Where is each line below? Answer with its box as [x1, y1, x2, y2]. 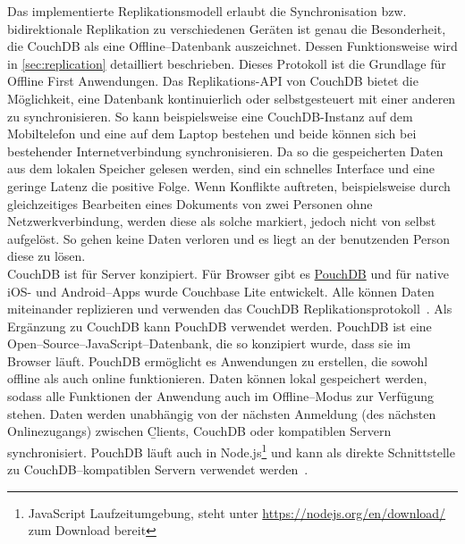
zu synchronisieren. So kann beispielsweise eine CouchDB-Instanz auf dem [7, 106, 413, 125]
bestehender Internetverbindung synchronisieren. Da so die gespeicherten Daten [7, 141, 444, 160]
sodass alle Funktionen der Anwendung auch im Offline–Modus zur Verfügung [7, 387, 435, 406]
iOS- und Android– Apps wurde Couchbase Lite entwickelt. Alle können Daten [7, 281, 435, 300]
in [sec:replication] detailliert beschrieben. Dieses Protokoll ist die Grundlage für [7, 54, 446, 72]
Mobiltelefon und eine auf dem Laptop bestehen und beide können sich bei [7, 124, 417, 143]
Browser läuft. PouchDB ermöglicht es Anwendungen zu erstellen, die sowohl [7, 351, 428, 370]
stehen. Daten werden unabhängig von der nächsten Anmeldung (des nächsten [7, 404, 436, 423]
